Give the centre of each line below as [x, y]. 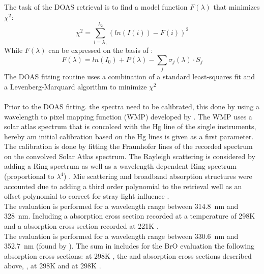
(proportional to [29, 176]
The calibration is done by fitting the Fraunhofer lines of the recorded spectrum [128, 146]
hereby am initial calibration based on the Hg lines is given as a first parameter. [129, 136]
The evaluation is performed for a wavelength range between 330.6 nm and [121, 236]
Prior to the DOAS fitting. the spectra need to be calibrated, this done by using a [132, 106]
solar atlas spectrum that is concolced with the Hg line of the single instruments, [130, 126]
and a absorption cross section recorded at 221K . [81, 226]
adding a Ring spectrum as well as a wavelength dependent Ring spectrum [120, 166]
